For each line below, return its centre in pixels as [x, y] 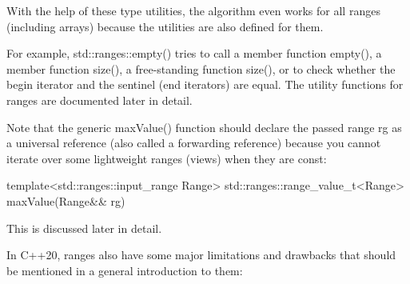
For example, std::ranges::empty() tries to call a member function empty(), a [194, 53]
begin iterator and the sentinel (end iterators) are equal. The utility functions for [205, 84]
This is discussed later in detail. [84, 228]
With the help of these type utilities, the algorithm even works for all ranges [193, 10]
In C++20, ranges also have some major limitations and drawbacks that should [201, 255]
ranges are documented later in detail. [100, 100]
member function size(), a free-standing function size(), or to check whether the [201, 68]
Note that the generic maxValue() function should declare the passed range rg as [204, 127]
